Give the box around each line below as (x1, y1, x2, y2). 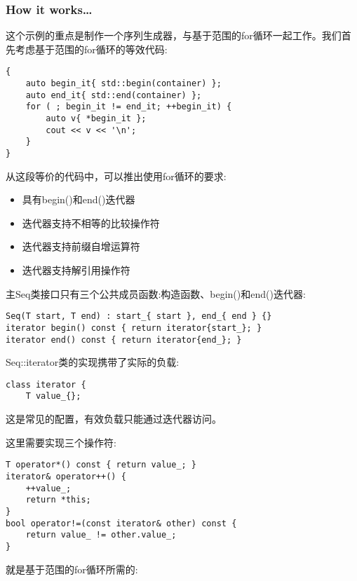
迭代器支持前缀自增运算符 (22, 239, 140, 254)
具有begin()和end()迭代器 (22, 192, 135, 207)
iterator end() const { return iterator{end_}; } (6, 334, 242, 345)
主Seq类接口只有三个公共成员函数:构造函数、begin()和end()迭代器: (6, 286, 306, 301)
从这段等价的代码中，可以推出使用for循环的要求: (6, 168, 227, 183)
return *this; (25, 495, 91, 505)
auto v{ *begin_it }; (46, 114, 147, 124)
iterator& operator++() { (6, 471, 126, 481)
